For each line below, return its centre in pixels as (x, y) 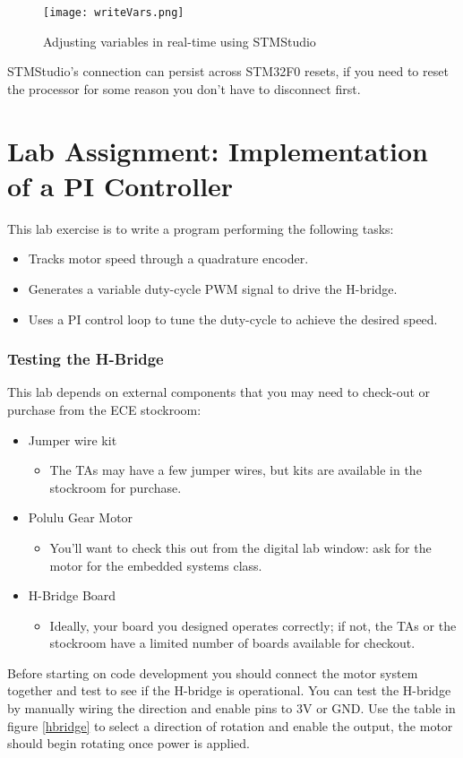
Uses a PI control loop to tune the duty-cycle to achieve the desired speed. (233, 319)
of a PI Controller (120, 185)
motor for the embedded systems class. (156, 565)
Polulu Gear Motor (81, 517)
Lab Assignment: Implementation (218, 150)
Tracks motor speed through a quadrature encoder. (168, 258)
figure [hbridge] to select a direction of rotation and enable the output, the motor (230, 725)
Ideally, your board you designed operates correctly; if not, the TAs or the (253, 625)
